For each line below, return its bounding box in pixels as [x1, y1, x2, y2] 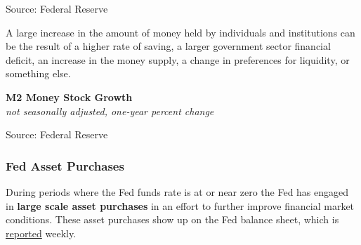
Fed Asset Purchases [6, 157, 124, 174]
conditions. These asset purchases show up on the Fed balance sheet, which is [6, 212, 339, 227]
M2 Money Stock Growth [6, 89, 133, 104]
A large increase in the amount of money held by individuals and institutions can [6, 25, 355, 39]
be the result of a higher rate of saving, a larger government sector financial [6, 39, 331, 53]
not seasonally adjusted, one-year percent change [6, 103, 214, 118]
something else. [6, 66, 71, 81]
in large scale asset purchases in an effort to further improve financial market [6, 198, 355, 213]
